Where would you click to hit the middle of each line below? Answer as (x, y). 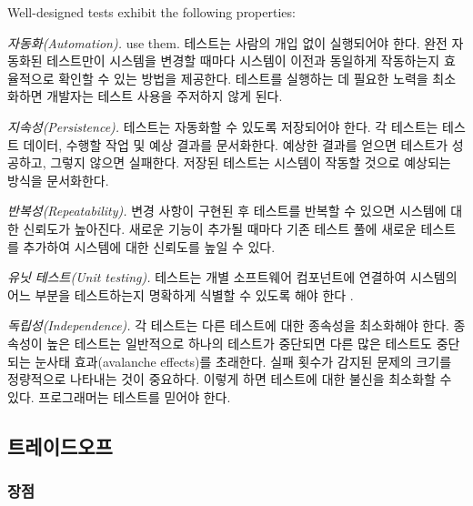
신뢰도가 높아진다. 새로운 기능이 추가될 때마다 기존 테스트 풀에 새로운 (220, 228)
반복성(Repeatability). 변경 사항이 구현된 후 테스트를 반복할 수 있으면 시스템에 (227, 211)
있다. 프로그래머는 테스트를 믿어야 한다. (119, 396)
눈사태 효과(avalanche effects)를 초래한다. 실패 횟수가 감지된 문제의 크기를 (243, 361)
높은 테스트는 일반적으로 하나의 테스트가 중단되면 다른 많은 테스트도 (239, 343)
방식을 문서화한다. (58, 180)
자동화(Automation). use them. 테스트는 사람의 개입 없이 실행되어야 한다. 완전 (227, 42)
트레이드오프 (60, 445)
